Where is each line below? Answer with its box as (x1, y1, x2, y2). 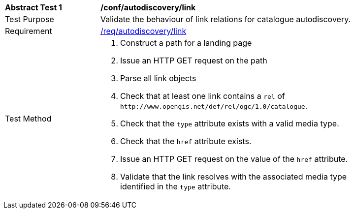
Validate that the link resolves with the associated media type (120, 172, 347, 182)
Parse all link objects (120, 73, 196, 83)
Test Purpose (5, 14, 54, 24)
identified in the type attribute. (120, 182, 231, 191)
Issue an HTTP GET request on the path (120, 56, 267, 65)
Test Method (5, 114, 52, 123)
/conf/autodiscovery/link (100, 2, 196, 12)
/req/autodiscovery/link (100, 26, 187, 36)
